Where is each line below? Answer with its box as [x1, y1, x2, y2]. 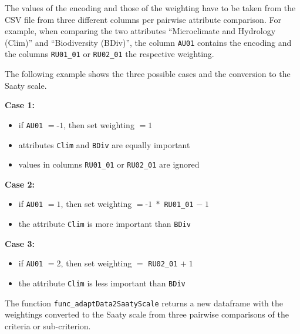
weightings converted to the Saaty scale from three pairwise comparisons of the [5, 308, 289, 320]
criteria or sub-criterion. [5, 319, 91, 332]
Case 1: [5, 99, 35, 111]
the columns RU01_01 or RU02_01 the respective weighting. [5, 48, 214, 60]
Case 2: [5, 178, 35, 190]
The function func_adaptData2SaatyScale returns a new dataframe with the [5, 296, 283, 309]
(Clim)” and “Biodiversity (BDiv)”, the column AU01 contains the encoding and [5, 36, 292, 48]
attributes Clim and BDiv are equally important [18, 138, 190, 151]
